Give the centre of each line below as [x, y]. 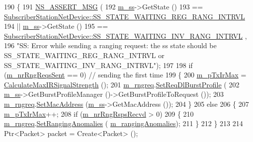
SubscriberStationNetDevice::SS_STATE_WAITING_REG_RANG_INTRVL [125, 16]
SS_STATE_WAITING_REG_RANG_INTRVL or [84, 55]
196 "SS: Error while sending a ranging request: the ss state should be [110, 45]
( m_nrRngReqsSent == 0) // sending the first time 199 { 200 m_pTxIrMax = [125, 75]
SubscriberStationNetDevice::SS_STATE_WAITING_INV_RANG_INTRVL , [126, 35]
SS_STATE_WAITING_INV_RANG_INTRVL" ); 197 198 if [98, 65]
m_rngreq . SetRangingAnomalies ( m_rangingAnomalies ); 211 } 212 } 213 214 [124, 123]
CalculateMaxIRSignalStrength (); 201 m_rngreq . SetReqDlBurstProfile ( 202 [122, 84]
